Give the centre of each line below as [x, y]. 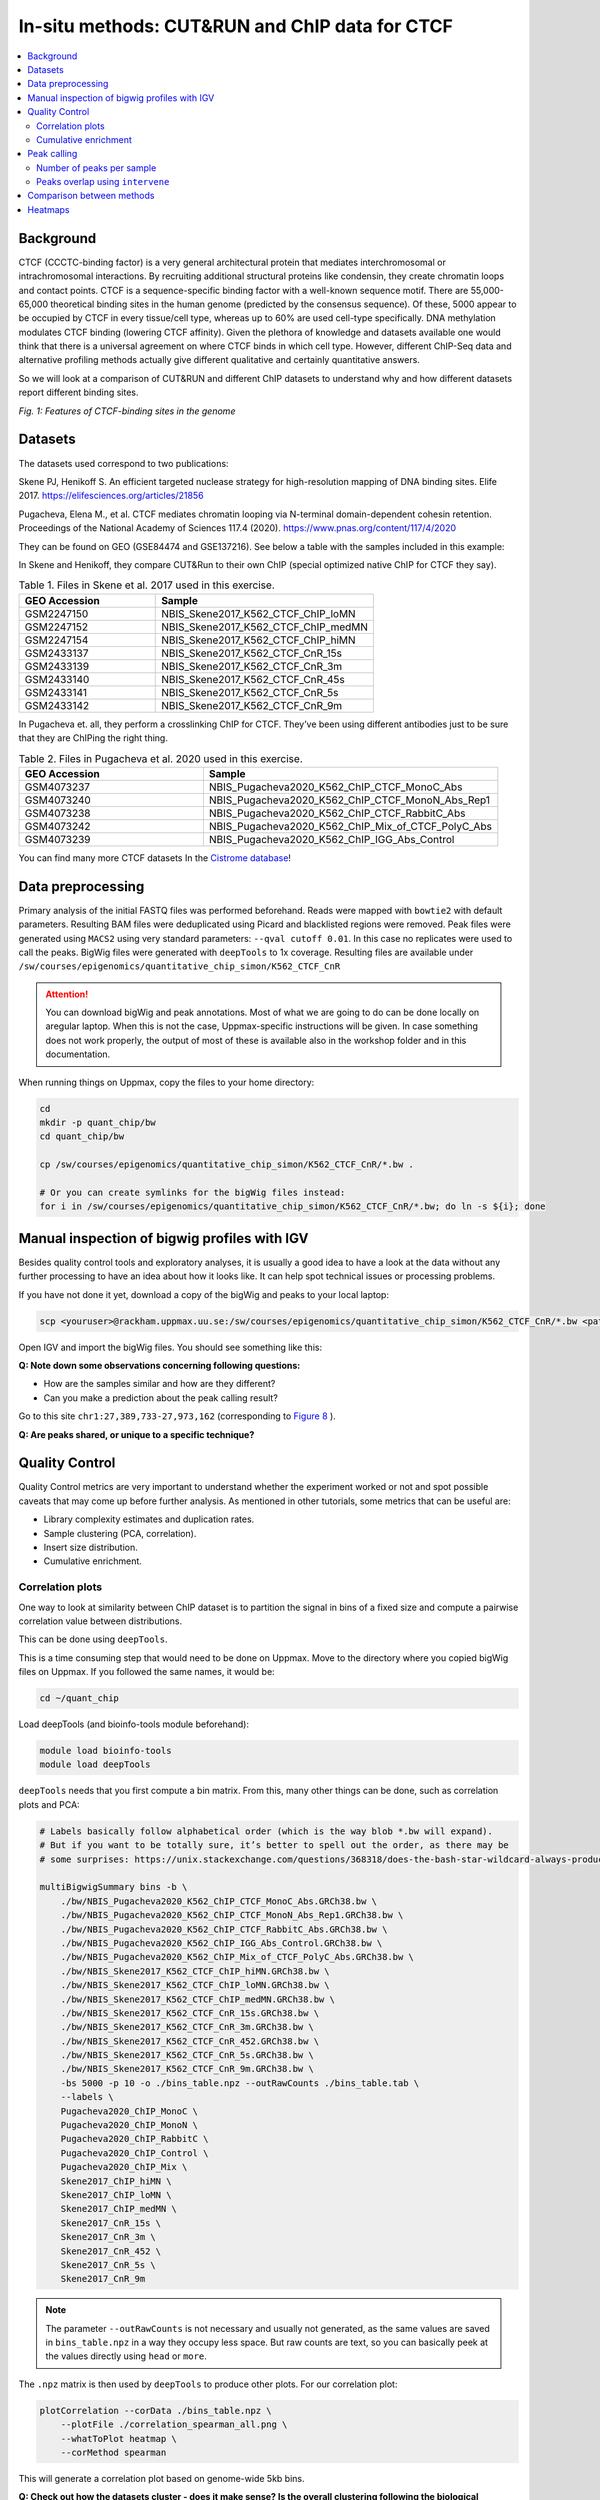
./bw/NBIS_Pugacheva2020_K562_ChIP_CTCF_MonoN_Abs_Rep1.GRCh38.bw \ [232, 1915]
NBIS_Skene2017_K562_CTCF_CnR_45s [253, 679]
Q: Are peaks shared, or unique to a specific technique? [136, 1434]
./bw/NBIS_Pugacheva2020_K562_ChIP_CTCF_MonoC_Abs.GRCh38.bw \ [219, 1901]
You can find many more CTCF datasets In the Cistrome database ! [155, 857]
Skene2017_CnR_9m [103, 2279]
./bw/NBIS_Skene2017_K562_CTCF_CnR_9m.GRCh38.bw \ [187, 2069]
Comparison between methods [91, 196]
